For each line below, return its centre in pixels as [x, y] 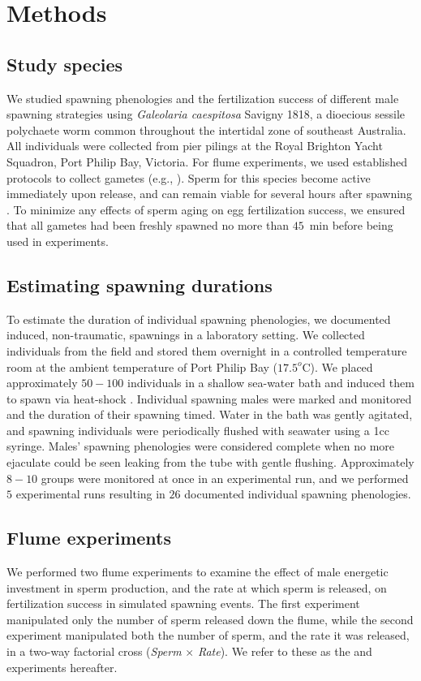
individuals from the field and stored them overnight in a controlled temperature [207, 350]
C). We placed [337, 366]
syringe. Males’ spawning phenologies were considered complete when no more [201, 446]
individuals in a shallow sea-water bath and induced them [271, 383]
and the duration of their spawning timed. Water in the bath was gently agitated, [210, 414]
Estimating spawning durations [140, 284]
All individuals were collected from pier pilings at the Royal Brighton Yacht [195, 146]
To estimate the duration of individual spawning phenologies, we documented [199, 319]
